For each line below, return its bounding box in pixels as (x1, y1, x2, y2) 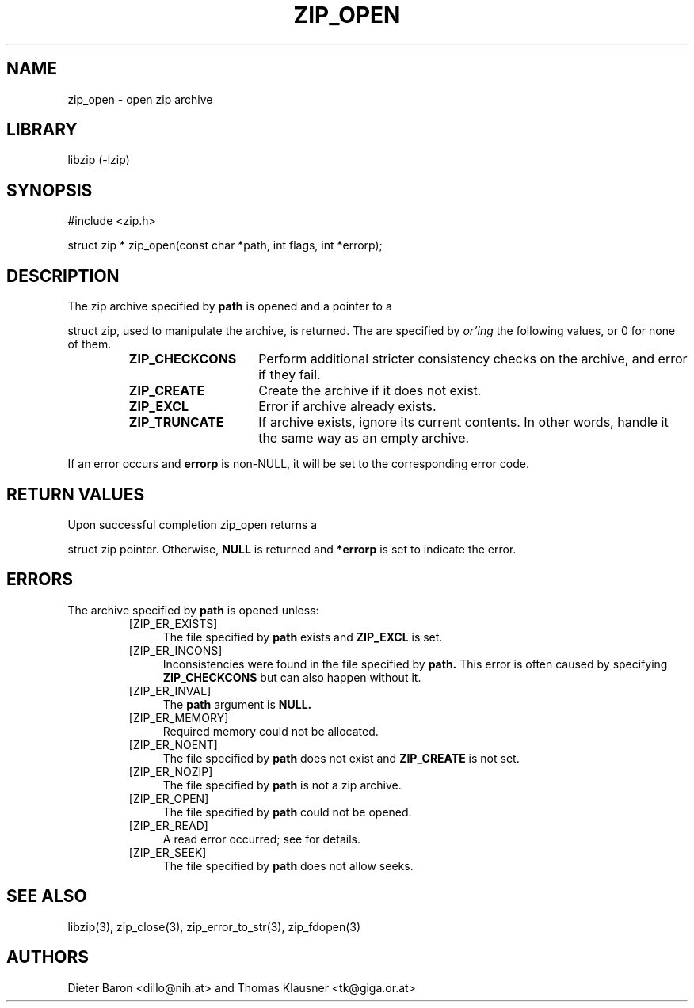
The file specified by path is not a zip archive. (162, 778, 402, 792)
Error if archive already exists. (258, 398, 437, 415)
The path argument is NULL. (162, 697, 312, 711)
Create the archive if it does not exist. (258, 382, 482, 399)
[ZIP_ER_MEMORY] (128, 710, 229, 725)
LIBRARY (6, 120, 78, 140)
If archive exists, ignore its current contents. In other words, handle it (258, 414, 669, 431)
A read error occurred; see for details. (162, 831, 360, 846)
